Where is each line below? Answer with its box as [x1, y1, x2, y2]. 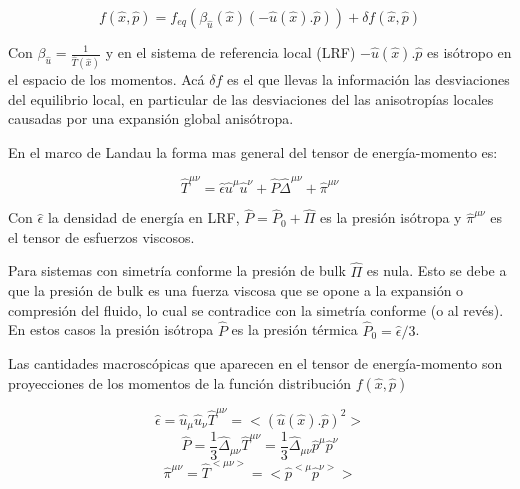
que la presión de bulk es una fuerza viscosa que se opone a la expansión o [8, 280, 464, 301]
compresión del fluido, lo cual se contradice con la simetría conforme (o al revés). [8, 299, 504, 320]
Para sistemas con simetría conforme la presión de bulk [8, 260, 346, 281]
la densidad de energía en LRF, [47, 207, 240, 228]
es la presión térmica [231, 319, 358, 340]
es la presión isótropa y [320, 207, 462, 228]
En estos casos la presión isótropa [8, 319, 214, 340]
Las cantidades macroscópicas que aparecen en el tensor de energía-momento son [8, 353, 503, 374]
